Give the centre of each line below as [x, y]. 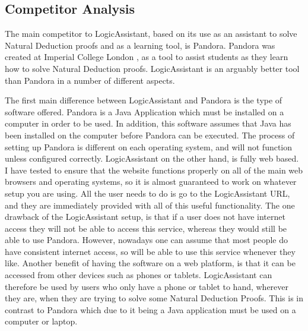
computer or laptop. [41, 321]
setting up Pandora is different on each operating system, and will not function [149, 146]
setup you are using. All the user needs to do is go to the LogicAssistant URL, [147, 193]
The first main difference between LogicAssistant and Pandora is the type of [144, 100]
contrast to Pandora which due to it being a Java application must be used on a [150, 309]
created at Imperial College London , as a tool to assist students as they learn [147, 57]
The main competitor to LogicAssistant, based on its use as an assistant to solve [151, 34]
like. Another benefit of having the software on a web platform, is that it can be [150, 263]
